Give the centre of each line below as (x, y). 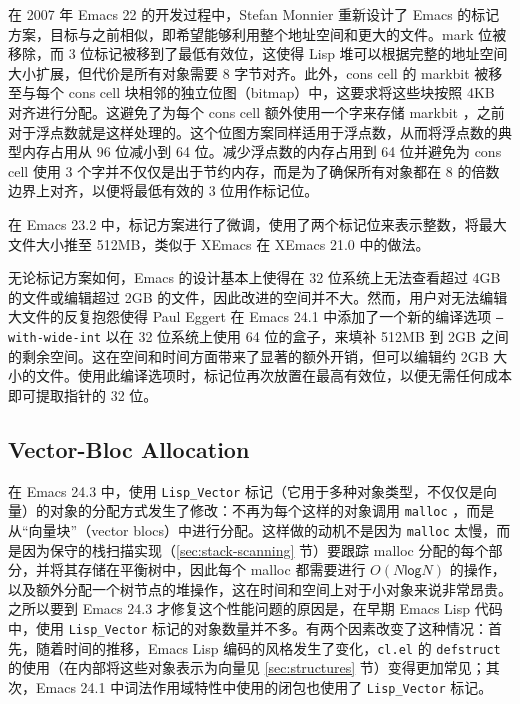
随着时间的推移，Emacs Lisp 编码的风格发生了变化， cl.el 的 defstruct (268, 647)
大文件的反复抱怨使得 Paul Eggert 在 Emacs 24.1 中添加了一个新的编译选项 (250, 316)
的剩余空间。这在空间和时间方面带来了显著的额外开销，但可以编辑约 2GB (248, 355)
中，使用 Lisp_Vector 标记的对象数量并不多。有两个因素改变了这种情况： (248, 627)
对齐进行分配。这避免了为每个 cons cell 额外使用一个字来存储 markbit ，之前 (256, 111)
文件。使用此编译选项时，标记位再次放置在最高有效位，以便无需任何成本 (273, 375)
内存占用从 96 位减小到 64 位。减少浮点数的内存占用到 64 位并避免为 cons (261, 151)
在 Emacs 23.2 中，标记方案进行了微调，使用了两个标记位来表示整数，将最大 (257, 223)
